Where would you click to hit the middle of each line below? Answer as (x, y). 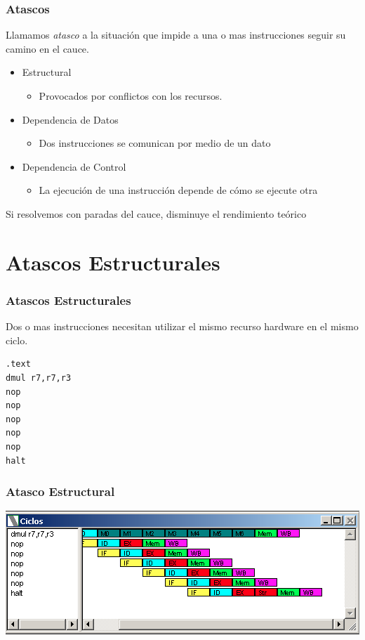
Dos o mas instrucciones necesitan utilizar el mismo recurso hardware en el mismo (182, 326)
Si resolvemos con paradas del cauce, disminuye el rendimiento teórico (156, 213)
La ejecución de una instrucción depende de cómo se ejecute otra (178, 190)
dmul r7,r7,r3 (39, 378)
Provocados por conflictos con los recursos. (131, 96)
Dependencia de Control (74, 166)
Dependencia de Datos (70, 119)
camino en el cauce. (47, 48)
